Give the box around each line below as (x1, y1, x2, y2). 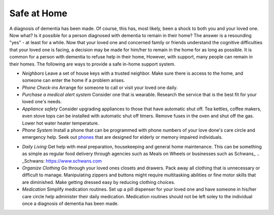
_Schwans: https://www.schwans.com (22, 158, 102, 164)
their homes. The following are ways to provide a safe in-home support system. (9, 61, 176, 67)
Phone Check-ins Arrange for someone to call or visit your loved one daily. (22, 84, 178, 90)
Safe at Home (9, 8, 67, 19)
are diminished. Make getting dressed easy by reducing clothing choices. (22, 179, 176, 185)
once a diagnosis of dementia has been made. (22, 200, 119, 206)
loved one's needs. (22, 99, 62, 105)
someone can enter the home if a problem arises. (22, 77, 125, 83)
